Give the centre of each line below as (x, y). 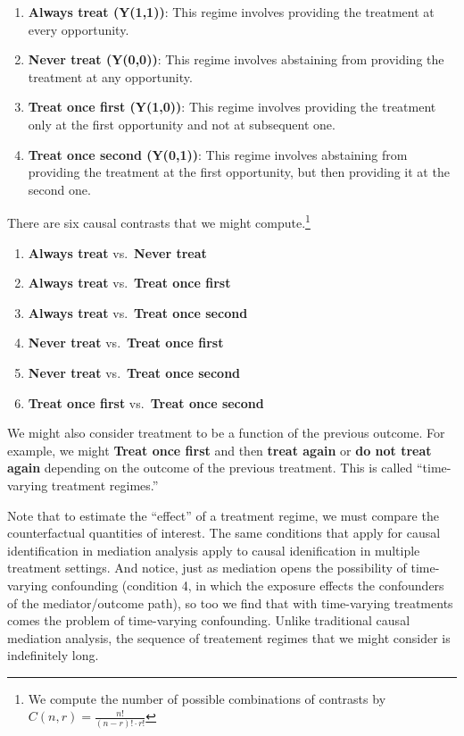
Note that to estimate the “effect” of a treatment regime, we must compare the (223, 515)
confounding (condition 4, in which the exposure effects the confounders (248, 585)
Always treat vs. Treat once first (129, 283)
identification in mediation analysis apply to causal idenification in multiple (214, 550)
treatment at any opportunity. (110, 76)
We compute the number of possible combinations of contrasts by (207, 698)
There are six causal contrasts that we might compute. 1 (159, 221)
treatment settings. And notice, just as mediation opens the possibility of (207, 568)
